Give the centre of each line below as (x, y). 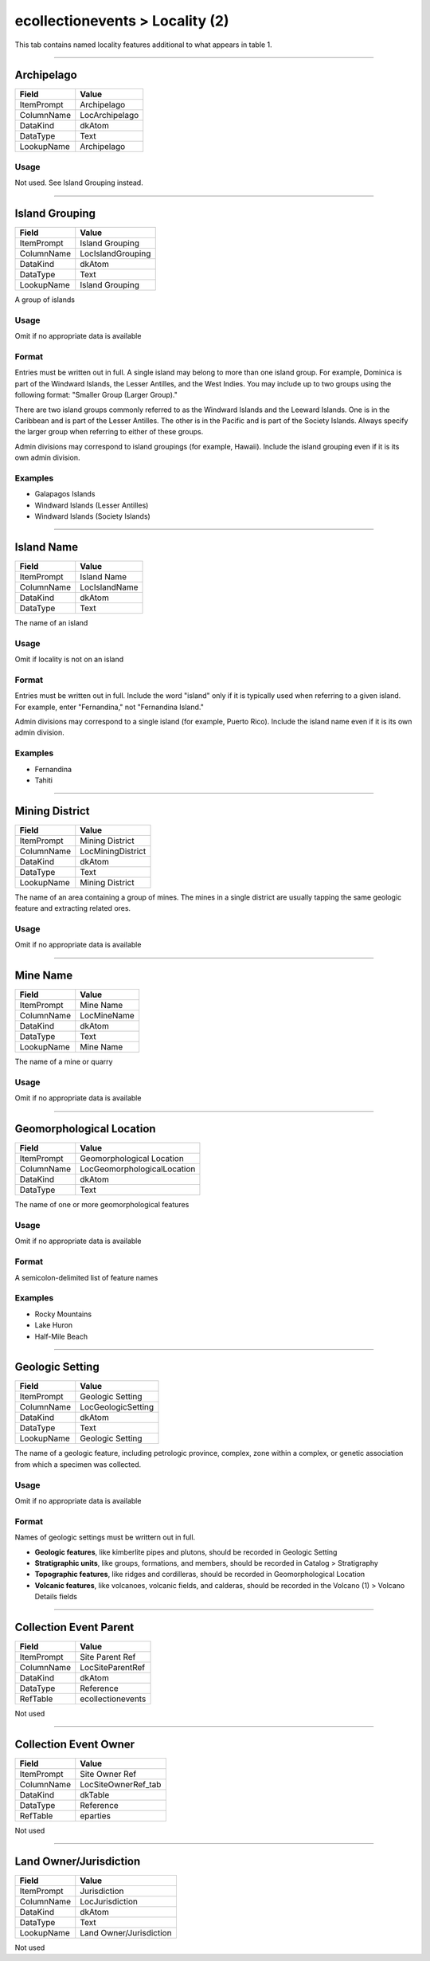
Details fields (56, 1597)
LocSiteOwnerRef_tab (121, 1784)
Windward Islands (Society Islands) (92, 516)
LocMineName (107, 1016)
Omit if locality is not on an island (69, 659)
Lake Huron (54, 1325)
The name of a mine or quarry (64, 1062)
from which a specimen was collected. (78, 1464)
